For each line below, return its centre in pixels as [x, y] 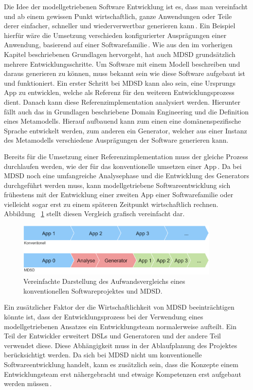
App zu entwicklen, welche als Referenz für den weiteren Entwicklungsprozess [119, 92]
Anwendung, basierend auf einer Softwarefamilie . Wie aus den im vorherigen [118, 45]
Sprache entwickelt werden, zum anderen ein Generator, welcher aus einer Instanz [126, 130]
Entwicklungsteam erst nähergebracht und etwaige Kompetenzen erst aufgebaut [123, 374]
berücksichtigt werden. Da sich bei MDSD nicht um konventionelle [103, 355]
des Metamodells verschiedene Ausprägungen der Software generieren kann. [116, 140]
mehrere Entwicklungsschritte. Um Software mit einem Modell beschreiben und [122, 64]
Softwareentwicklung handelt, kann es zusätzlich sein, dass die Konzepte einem [121, 364]
